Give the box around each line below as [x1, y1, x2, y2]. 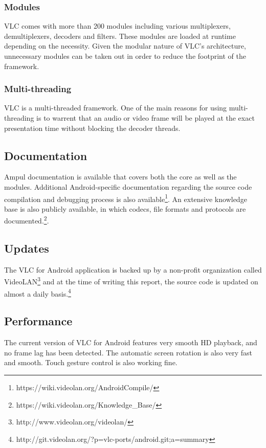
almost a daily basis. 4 [4, 286, 71, 299]
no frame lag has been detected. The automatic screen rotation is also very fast [4, 347, 253, 357]
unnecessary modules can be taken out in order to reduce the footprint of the [4, 51, 246, 61]
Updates [4, 240, 49, 256]
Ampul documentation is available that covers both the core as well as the [4, 171, 237, 182]
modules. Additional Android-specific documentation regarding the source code [4, 181, 252, 192]
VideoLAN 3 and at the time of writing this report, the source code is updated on [4, 275, 258, 287]
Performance [4, 313, 73, 329]
